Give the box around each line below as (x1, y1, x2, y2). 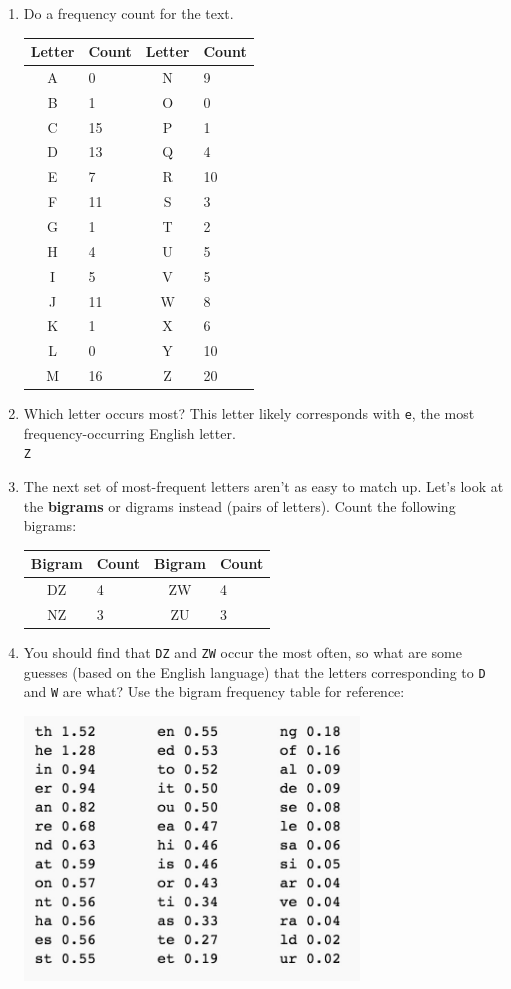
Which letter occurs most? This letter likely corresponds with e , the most (23, 403, 475, 424)
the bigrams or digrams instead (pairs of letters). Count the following (23, 495, 456, 516)
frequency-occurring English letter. (23, 422, 236, 443)
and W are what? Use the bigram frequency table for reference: (23, 681, 405, 702)
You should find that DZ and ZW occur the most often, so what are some (23, 642, 462, 663)
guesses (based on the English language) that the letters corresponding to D (23, 661, 486, 682)
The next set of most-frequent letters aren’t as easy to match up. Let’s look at (23, 476, 504, 497)
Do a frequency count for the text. (23, 3, 234, 23)
